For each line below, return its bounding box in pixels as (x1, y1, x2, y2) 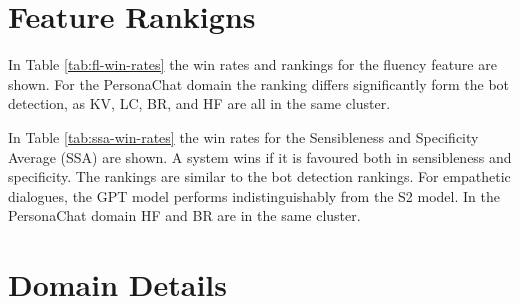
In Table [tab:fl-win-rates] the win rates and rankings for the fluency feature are (8, 54, 497, 75)
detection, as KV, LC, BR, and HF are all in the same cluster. (8, 93, 391, 114)
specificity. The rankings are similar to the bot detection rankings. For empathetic (8, 166, 511, 187)
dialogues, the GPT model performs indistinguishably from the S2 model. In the (8, 185, 500, 206)
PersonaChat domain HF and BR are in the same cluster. (8, 205, 361, 226)
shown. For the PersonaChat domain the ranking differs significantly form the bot (8, 73, 510, 94)
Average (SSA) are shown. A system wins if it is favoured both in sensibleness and (8, 146, 512, 167)
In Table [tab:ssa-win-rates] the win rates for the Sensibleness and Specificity (8, 126, 479, 147)
